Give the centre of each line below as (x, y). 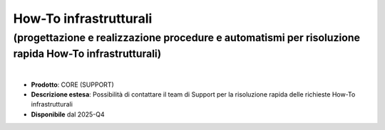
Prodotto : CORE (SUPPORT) (72, 85)
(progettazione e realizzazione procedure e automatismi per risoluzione (186, 38)
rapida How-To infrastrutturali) (87, 54)
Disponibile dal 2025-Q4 (68, 114)
